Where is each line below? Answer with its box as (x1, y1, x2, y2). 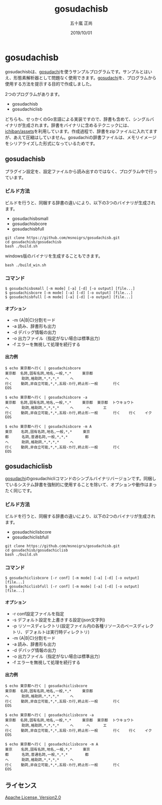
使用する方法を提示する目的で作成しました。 (5, 81, 94, 87)
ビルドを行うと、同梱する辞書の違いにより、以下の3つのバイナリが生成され (5, 199, 156, 205)
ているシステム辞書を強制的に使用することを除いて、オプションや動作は (5, 482, 149, 487)
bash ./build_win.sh (5, 263, 47, 268)
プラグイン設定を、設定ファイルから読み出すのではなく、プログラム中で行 (5, 168, 153, 174)
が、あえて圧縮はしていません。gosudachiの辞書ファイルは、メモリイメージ (5, 134, 157, 140)
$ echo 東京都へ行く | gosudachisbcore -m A (5, 424, 92, 429)
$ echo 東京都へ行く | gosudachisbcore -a (5, 395, 88, 400)
